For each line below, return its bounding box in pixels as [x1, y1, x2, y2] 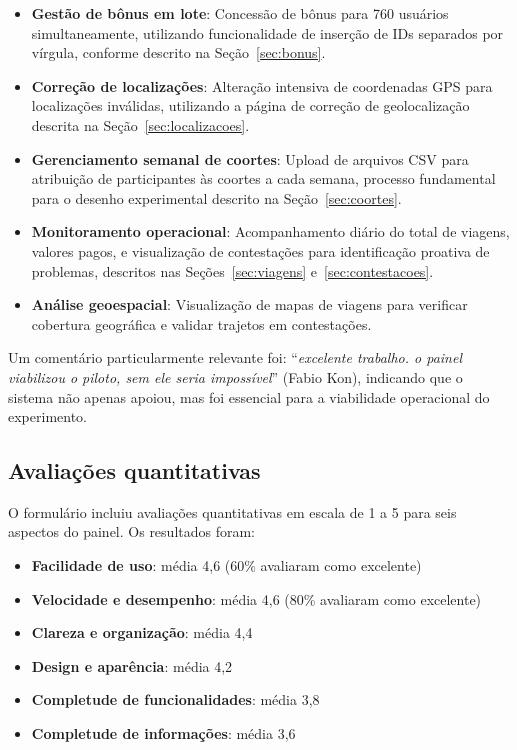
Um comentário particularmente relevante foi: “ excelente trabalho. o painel [8, 347, 462, 368]
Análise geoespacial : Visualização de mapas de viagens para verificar [31, 294, 468, 315]
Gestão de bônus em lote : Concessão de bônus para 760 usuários [31, 3, 449, 23]
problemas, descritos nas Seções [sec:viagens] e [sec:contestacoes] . [31, 260, 434, 281]
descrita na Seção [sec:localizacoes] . [31, 114, 250, 135]
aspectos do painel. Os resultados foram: [8, 521, 256, 542]
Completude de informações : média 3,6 [31, 723, 296, 744]
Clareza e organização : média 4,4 [31, 622, 253, 643]
